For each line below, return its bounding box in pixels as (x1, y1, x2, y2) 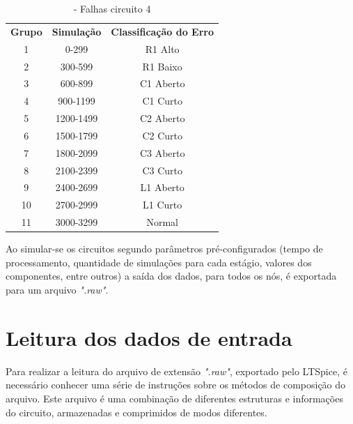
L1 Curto (143, 197, 182, 212)
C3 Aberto (139, 145, 185, 160)
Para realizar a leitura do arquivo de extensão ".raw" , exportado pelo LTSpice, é (6, 363, 347, 378)
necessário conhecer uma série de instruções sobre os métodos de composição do (6, 377, 346, 392)
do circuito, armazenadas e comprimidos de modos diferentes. (6, 404, 267, 419)
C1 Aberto (139, 76, 185, 91)
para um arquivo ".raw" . (6, 282, 109, 296)
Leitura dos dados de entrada (6, 323, 292, 351)
